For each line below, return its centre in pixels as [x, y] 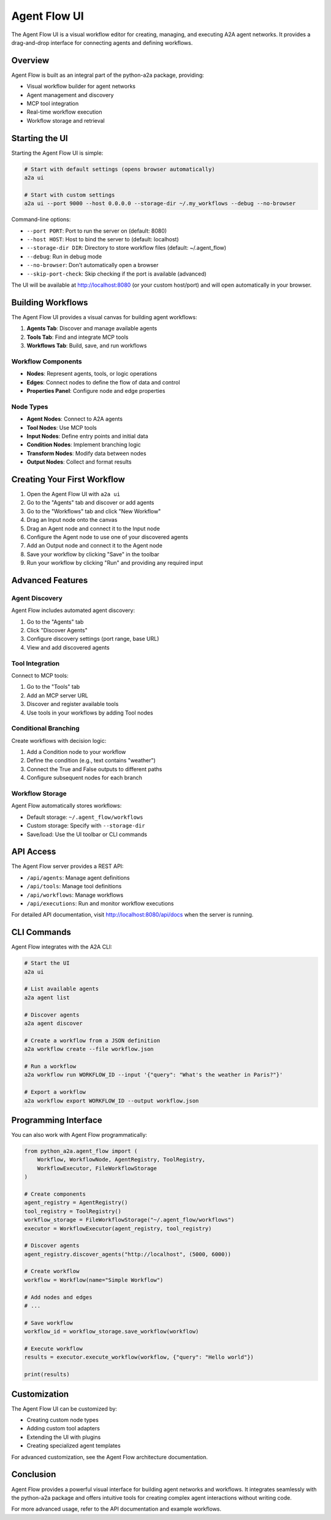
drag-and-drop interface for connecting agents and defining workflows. [102, 42]
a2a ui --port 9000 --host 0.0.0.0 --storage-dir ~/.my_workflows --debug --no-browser [160, 204]
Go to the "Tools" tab [53, 687]
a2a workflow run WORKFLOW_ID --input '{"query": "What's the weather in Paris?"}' [154, 1075]
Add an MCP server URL [57, 695]
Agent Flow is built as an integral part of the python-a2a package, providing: [108, 75]
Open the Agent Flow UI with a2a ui [74, 494]
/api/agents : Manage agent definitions [78, 877]
